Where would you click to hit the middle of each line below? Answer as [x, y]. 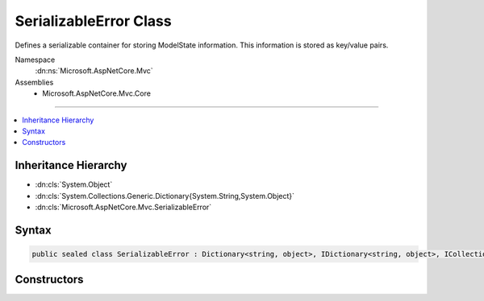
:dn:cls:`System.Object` [74, 184]
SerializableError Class [94, 21]
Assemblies [34, 82]
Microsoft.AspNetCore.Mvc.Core [96, 93]
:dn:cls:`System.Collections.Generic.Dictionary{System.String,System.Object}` [165, 196]
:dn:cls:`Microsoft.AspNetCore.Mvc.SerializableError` [123, 207]
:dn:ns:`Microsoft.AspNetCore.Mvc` [94, 71]
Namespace [35, 60]
